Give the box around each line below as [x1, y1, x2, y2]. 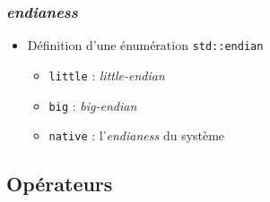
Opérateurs [6, 170, 113, 198]
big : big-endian [48, 96, 137, 114]
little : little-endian [48, 65, 165, 84]
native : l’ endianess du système [48, 126, 225, 145]
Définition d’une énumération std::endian [27, 36, 264, 55]
